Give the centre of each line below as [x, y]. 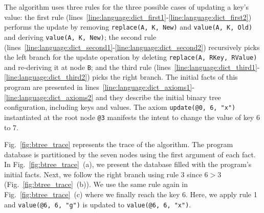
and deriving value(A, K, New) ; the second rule [80, 37]
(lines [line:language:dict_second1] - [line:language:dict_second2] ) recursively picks [132, 47]
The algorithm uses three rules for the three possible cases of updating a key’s [126, 7]
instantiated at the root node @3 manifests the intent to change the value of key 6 [132, 117]
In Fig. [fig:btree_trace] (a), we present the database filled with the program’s [128, 164]
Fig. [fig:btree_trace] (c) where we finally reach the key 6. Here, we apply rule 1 [131, 194]
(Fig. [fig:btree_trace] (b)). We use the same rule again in [96, 184]
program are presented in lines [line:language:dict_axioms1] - [99, 87]
